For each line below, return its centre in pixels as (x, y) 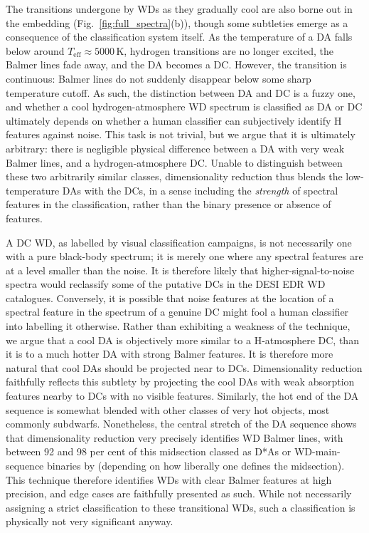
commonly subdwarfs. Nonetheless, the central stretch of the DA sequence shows (181, 424)
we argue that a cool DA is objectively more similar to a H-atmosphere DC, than (182, 340)
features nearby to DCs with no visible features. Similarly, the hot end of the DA (182, 396)
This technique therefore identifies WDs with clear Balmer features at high (169, 479)
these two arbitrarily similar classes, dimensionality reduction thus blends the (174, 176)
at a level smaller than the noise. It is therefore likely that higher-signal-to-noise (180, 270)
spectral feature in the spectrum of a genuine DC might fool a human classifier (177, 312)
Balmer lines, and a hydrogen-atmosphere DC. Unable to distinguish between (174, 162)
